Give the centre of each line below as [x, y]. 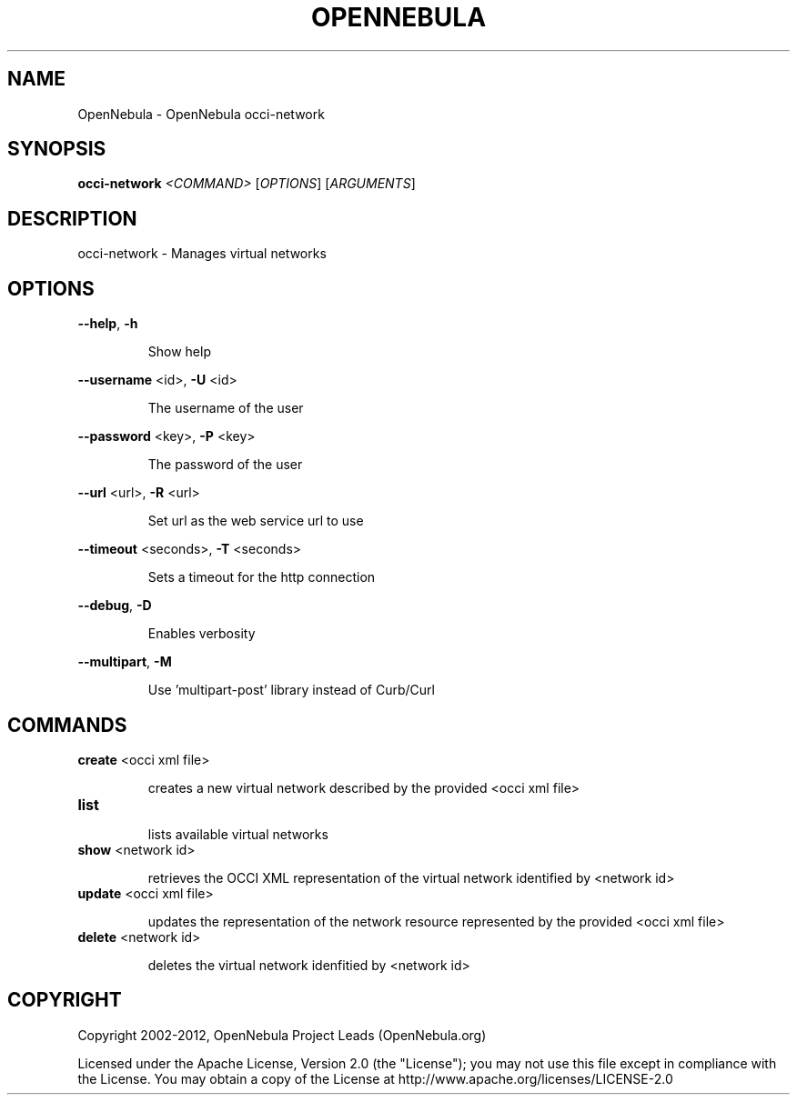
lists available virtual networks [238, 834]
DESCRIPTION [72, 218]
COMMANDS [67, 725]
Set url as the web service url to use [256, 521]
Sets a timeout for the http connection [262, 577]
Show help [179, 352]
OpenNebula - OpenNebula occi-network [201, 114]
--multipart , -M [125, 662]
